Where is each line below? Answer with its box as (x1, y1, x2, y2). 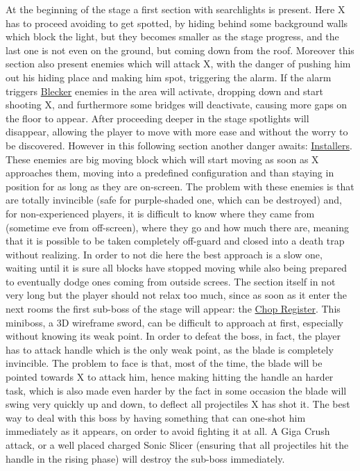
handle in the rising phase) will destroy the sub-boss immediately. (6, 451, 285, 465)
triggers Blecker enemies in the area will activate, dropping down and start (6, 83, 323, 98)
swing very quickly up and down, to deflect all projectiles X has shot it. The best (6, 397, 350, 411)
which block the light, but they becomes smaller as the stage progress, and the (6, 29, 339, 44)
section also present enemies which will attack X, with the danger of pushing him (6, 56, 351, 71)
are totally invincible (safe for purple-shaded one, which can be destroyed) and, (6, 192, 342, 207)
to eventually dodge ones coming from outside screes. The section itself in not (6, 274, 336, 288)
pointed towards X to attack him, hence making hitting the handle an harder (6, 370, 334, 384)
